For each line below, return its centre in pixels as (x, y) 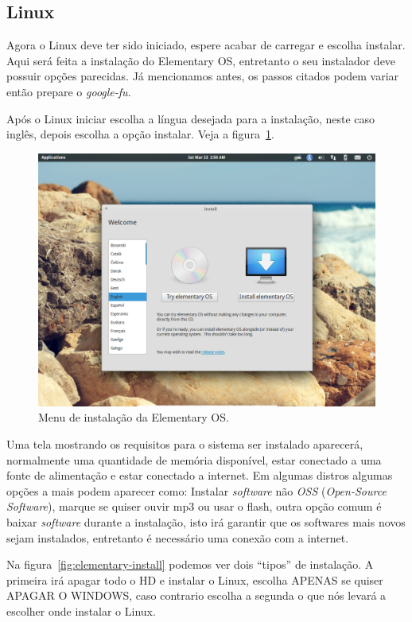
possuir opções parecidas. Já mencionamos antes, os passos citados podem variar (203, 76)
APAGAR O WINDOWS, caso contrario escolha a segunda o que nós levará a (196, 595)
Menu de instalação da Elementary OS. (134, 417)
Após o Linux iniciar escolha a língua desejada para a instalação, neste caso (191, 118)
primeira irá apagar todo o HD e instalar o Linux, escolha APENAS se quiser (195, 579)
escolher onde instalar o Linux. (81, 610)
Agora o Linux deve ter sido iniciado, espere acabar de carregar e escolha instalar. (206, 45)
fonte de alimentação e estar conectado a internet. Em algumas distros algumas (200, 475)
